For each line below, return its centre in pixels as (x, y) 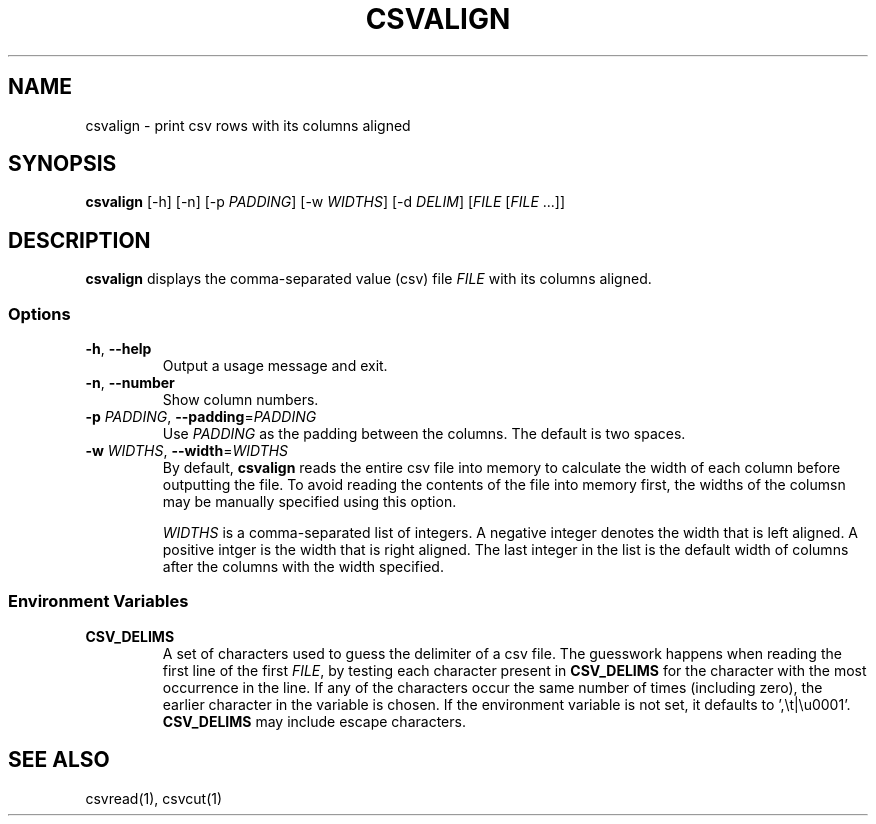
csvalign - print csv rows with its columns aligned (248, 125)
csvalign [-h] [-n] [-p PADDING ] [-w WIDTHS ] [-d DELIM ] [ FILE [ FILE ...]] (325, 202)
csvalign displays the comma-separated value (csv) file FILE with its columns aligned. (368, 279)
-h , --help (118, 349)
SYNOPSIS (62, 164)
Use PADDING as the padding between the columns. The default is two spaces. (424, 434)
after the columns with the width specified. (303, 567)
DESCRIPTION (79, 240)
